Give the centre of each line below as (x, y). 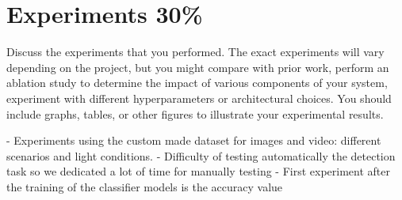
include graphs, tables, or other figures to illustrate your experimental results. (195, 113)
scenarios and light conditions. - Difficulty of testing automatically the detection (201, 155)
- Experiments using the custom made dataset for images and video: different (194, 140)
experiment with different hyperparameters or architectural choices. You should (199, 98)
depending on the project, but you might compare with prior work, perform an (198, 67)
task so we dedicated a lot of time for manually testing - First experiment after (199, 171)
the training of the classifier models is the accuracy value (145, 186)
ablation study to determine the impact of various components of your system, (197, 83)
